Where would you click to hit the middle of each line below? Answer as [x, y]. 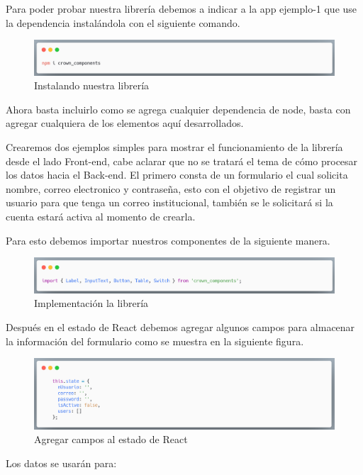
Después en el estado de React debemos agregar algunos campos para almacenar [180, 326]
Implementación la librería [91, 303]
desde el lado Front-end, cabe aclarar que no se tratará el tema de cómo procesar [182, 161]
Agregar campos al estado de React [111, 439]
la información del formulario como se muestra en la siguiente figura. [155, 341]
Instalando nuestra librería [92, 85]
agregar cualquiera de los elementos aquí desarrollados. [125, 123]
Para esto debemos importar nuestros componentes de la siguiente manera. [168, 240]
